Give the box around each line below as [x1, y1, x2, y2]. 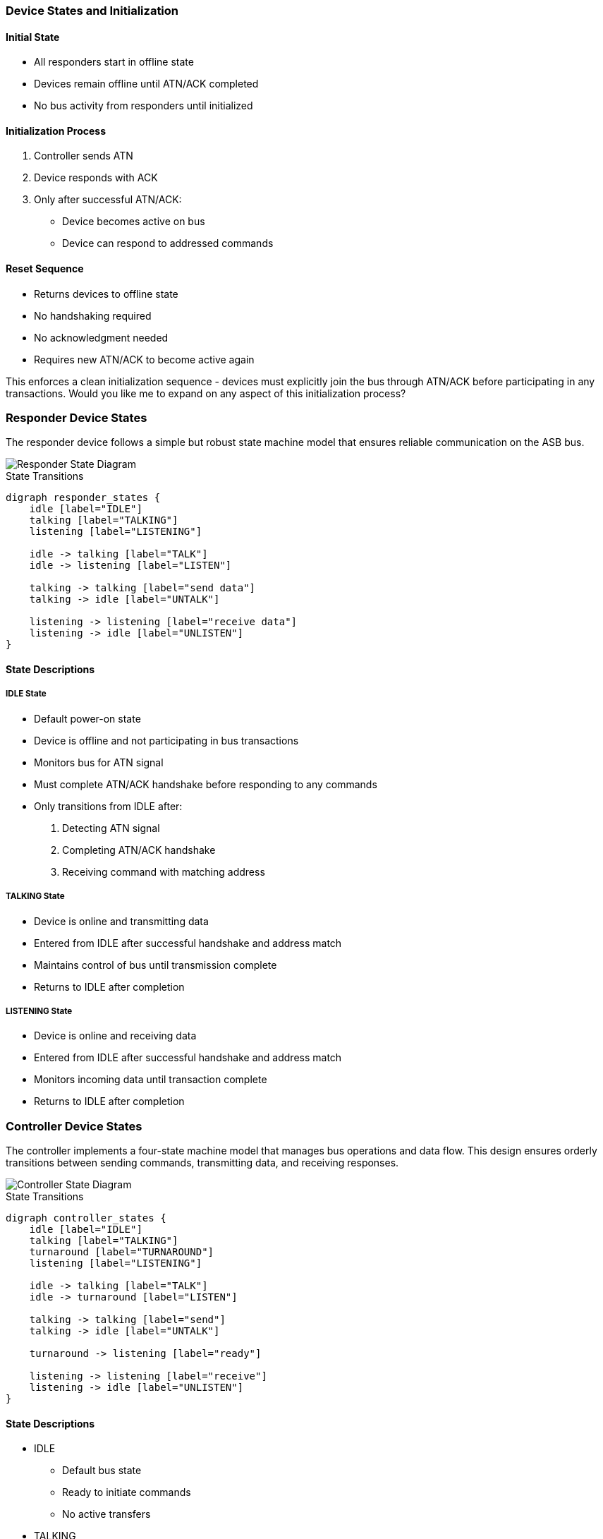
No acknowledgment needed [34, 331, 169, 344]
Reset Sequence [6, 262, 84, 275]
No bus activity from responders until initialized [34, 99, 253, 112]
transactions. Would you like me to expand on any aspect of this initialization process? [6, 387, 406, 399]
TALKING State [6, 891, 65, 902]
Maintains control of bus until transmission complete [34, 958, 277, 971]
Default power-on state [34, 712, 141, 725]
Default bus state [62, 1464, 142, 1477]
